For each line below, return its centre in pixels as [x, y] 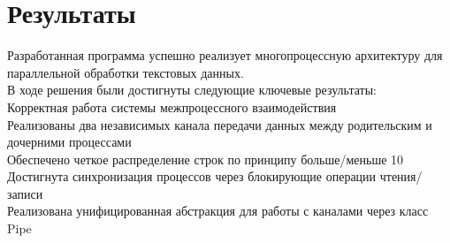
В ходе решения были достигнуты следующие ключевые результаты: [192, 90]
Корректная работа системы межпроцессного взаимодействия [172, 106]
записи [25, 193]
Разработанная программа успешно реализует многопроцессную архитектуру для [225, 55]
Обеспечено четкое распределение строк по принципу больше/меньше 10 [206, 159]
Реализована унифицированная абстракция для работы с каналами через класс [218, 211]
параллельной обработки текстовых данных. [126, 72]
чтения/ [401, 176]
